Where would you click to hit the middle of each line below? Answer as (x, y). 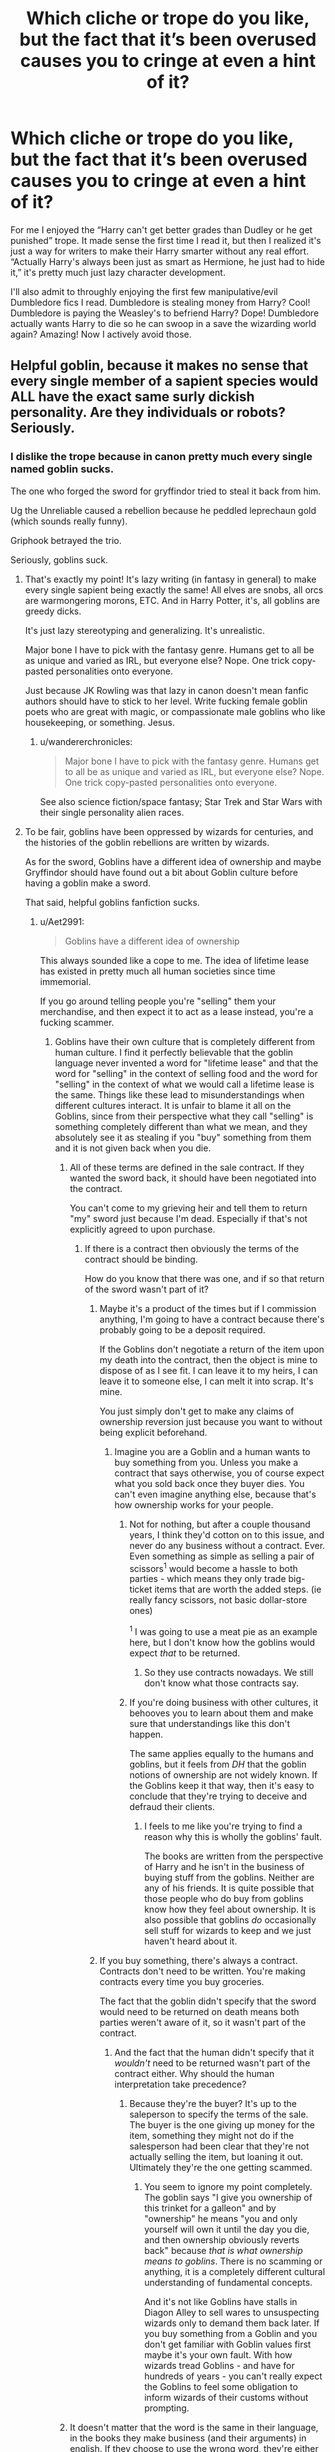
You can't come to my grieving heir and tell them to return (188, 1208)
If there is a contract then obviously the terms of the (192, 1248)
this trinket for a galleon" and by (210, 2208)
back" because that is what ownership (223, 2250)
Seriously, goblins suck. (59, 559)
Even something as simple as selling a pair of (222, 1556)
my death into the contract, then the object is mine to (208, 1359)
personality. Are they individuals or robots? (148, 412)
